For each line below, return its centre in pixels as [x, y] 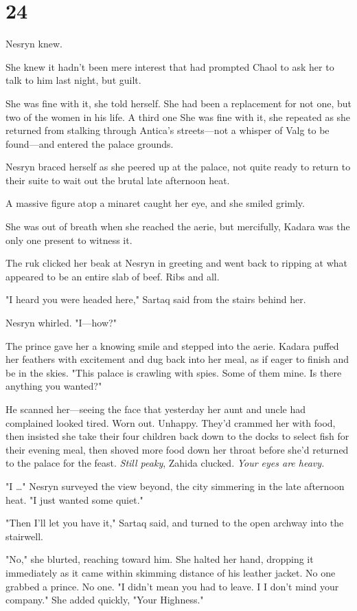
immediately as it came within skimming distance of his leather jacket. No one [171, 572]
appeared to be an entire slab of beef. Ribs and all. [113, 276]
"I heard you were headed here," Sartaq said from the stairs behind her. [156, 299]
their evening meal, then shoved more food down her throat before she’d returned [177, 449]
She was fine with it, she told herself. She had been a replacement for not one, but [178, 103]
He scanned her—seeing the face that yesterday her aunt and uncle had [156, 409]
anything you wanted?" [54, 386]
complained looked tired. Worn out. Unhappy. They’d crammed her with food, [171, 422]
